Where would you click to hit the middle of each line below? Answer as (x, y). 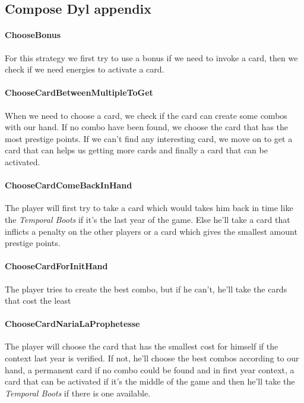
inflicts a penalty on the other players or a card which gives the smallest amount (151, 231)
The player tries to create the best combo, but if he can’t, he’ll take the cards (146, 289)
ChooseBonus (33, 35)
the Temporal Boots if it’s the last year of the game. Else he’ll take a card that (148, 219)
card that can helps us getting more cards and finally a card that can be (136, 150)
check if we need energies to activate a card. (85, 69)
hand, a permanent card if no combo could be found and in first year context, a (150, 369)
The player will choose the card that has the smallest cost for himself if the (142, 346)
